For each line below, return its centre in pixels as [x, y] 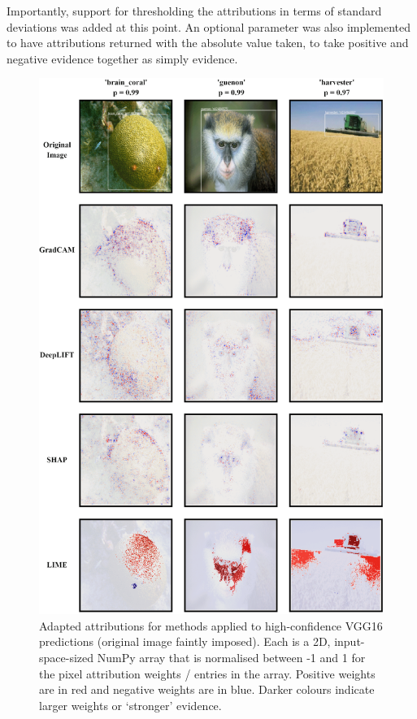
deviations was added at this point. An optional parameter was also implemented [209, 26]
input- [350, 641]
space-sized [67, 657]
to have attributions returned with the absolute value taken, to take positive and [208, 43]
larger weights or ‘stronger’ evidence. [130, 705]
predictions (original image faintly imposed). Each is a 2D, [185, 641]
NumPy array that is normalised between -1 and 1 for [231, 657]
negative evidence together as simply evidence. [122, 58]
